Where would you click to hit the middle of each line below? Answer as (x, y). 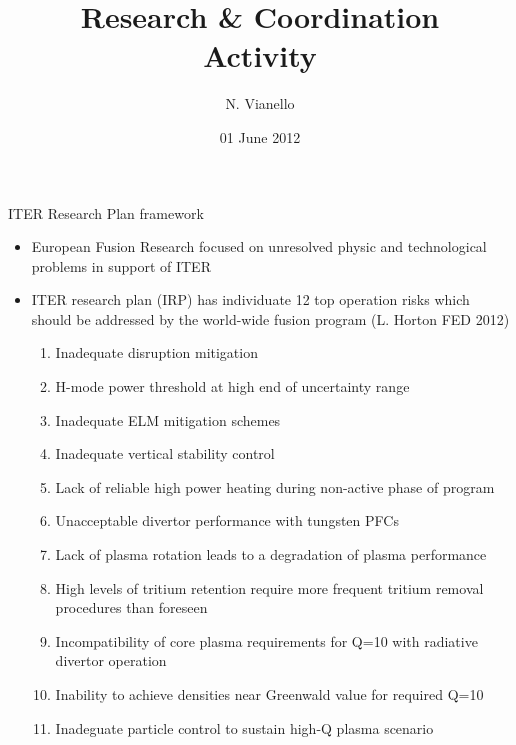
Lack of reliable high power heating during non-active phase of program (275, 486)
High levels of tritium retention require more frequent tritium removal (269, 587)
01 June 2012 (260, 136)
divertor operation (111, 660)
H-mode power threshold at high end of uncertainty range (232, 386)
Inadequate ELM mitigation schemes (168, 419)
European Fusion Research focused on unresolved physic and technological (259, 246)
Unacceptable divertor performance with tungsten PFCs (227, 520)
